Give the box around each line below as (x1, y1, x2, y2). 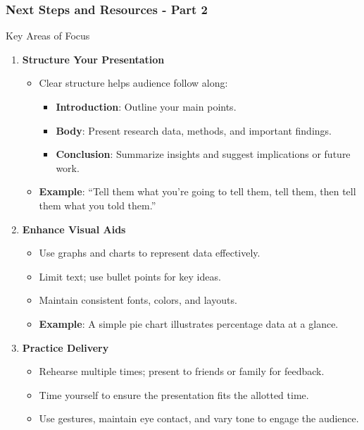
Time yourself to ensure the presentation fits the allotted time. (39, 387, 309, 402)
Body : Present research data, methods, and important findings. (56, 123, 332, 137)
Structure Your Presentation (22, 51, 165, 66)
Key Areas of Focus (6, 28, 90, 43)
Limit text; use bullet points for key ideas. (39, 269, 221, 283)
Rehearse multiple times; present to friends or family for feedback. (39, 364, 325, 379)
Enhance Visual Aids (22, 221, 126, 236)
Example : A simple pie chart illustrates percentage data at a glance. (39, 316, 339, 331)
